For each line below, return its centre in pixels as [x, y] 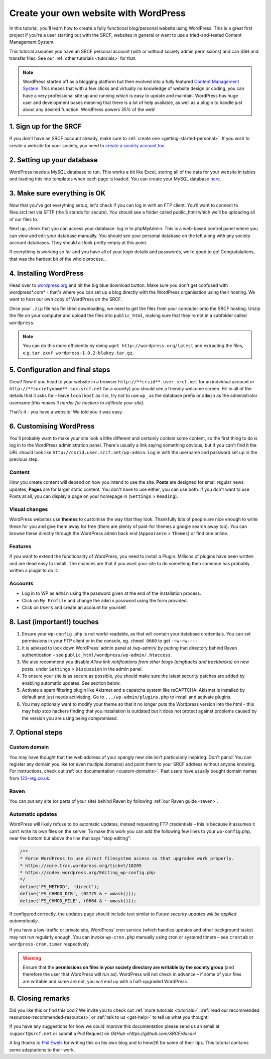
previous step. [24, 459]
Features [20, 546]
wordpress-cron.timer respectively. [50, 944]
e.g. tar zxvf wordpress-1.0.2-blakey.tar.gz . [78, 353]
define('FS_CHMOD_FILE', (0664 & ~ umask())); [78, 901]
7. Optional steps [36, 733]
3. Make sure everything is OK [57, 193]
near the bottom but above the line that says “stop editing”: [70, 838]
